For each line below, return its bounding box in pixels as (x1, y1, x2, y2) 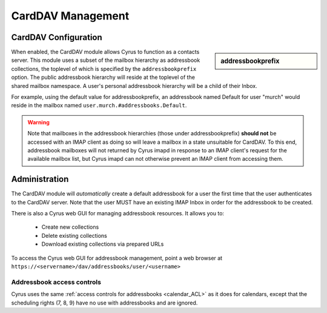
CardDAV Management (11, 9, 130, 22)
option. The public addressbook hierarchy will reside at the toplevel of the (11, 73, 195, 81)
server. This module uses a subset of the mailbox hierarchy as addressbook (11, 56, 200, 64)
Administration (11, 174, 69, 184)
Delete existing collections (41, 232, 107, 239)
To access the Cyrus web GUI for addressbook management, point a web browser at (11, 254, 223, 261)
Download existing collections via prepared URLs (41, 240, 164, 248)
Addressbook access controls (11, 278, 101, 286)
